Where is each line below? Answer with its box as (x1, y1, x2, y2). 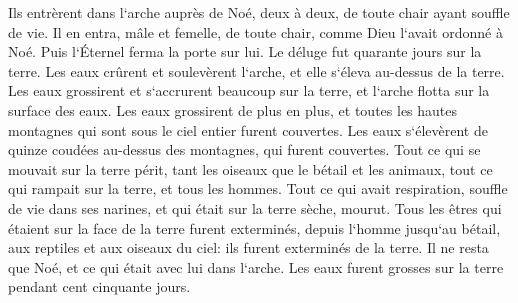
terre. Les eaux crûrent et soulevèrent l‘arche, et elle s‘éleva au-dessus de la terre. (8, 60, 505, 81)
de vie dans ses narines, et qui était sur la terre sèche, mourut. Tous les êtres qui (8, 197, 502, 218)
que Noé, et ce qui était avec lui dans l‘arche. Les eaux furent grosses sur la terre (8, 256, 504, 277)
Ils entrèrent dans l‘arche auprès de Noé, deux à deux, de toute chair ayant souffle (8, 2, 510, 22)
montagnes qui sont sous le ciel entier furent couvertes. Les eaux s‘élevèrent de (8, 119, 488, 140)
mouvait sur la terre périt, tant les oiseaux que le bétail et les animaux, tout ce (8, 158, 493, 179)
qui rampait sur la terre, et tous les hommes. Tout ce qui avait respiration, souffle (8, 178, 508, 199)
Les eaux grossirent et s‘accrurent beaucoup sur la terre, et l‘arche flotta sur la (8, 80, 490, 101)
